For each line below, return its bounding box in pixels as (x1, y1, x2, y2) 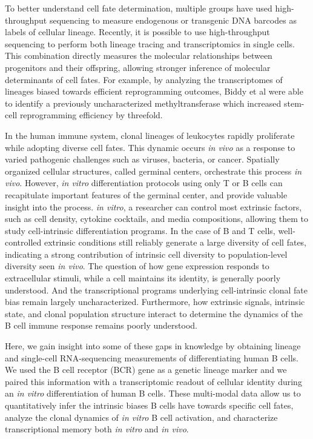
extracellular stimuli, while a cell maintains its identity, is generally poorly (5, 272, 281, 284)
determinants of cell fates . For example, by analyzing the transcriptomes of (5, 73, 283, 85)
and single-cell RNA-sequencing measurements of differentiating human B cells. (5, 351, 298, 364)
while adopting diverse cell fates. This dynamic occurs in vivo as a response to (5, 141, 295, 153)
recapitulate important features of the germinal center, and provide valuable (5, 188, 288, 201)
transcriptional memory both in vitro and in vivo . (5, 423, 189, 435)
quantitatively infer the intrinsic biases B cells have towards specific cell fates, (5, 399, 294, 411)
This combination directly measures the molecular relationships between (5, 49, 272, 62)
